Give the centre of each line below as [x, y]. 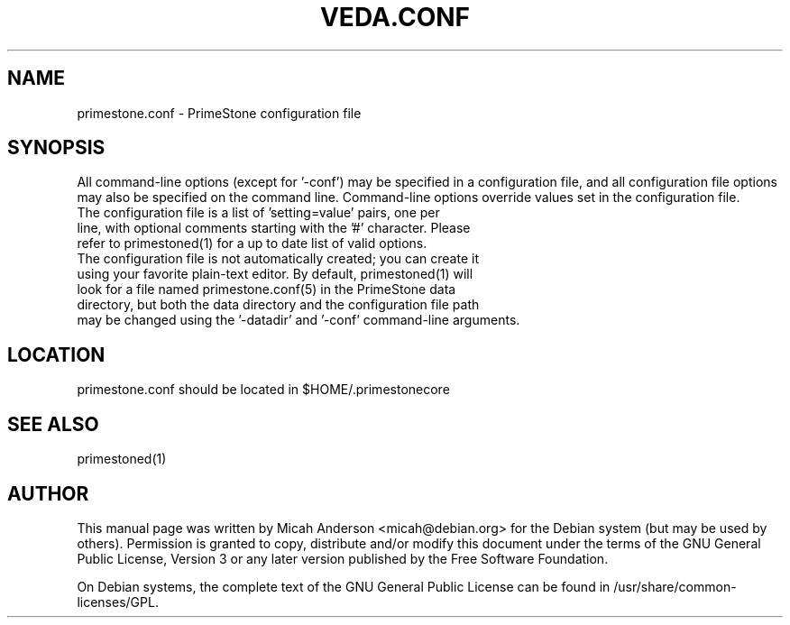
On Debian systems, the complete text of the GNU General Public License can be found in [344, 586]
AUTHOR [48, 493]
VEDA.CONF [395, 17]
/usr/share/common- [675, 586]
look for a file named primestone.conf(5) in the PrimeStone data [266, 290]
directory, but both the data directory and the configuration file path [278, 305]
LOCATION [56, 354]
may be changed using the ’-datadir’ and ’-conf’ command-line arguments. [299, 320]
